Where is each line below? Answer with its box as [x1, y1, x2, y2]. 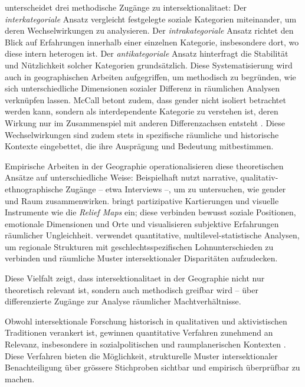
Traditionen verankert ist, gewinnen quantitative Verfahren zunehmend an [5, 326, 273, 339]
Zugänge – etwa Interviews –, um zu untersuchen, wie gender [65, 182, 286, 195]
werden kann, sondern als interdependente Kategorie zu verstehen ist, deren [5, 105, 278, 117]
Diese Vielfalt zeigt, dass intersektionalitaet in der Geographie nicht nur [5, 272, 265, 284]
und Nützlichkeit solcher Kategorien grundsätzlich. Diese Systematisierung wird [5, 58, 293, 71]
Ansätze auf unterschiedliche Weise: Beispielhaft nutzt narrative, [5, 171, 238, 183]
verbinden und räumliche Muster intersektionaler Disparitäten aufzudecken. [5, 252, 278, 264]
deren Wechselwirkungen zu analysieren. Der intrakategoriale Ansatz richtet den [5, 24, 294, 37]
